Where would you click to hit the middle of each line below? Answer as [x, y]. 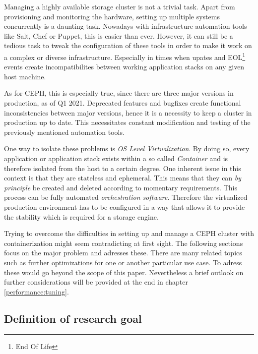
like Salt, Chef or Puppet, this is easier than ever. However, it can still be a [119, 35]
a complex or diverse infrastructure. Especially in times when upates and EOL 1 [125, 56]
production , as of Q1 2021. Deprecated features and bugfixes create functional [123, 103]
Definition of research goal [73, 318]
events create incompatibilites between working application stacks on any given [124, 67]
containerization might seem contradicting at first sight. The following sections [124, 243]
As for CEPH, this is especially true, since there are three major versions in [119, 93]
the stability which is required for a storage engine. [81, 216]
